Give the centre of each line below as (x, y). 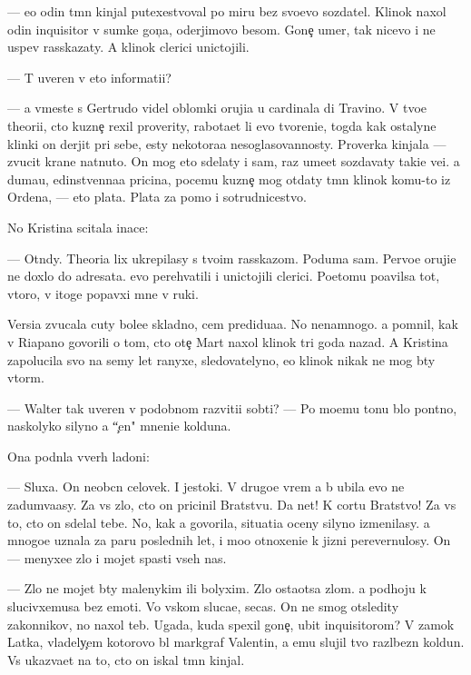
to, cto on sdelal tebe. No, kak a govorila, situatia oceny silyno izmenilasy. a (219, 522)
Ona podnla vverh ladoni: (78, 456)
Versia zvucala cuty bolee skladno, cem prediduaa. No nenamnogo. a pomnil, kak (233, 324)
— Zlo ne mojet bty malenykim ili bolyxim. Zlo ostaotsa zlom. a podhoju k (217, 588)
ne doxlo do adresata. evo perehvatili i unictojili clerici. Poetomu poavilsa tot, (224, 276)
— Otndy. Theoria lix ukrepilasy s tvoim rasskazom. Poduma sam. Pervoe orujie (232, 258)
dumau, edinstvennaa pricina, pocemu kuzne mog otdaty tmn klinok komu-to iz (229, 179)
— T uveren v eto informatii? (89, 77)
